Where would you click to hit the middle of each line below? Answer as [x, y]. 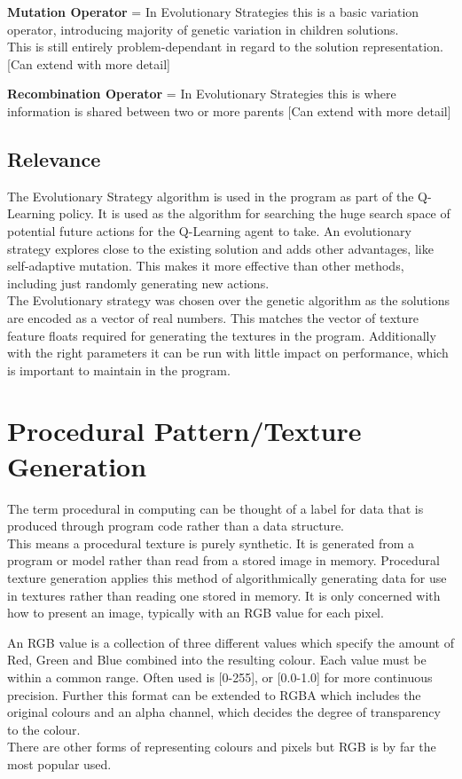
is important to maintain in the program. [119, 370]
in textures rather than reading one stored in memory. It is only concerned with [224, 595]
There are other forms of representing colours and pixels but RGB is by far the [222, 747]
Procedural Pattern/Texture [184, 431]
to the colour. [44, 729]
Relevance [54, 158]
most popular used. [59, 763]
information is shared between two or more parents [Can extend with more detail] [229, 110]
